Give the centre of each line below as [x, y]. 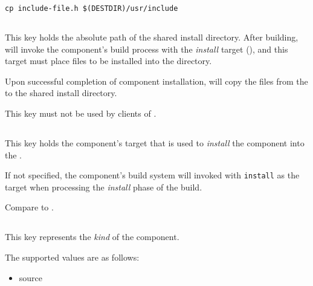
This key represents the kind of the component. [92, 237]
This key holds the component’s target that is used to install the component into [155, 143]
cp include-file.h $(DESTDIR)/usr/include [92, 8]
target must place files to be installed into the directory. [108, 61]
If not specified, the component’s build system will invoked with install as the [152, 175]
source [31, 277]
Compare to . [29, 207]
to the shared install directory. [61, 93]
